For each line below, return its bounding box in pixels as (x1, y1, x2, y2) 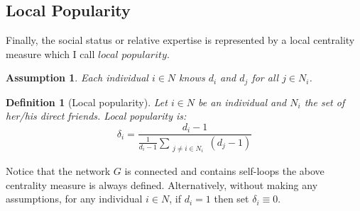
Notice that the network (6, 163, 111, 178)
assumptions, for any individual (6, 191, 143, 206)
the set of (304, 94, 345, 109)
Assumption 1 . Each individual (6, 70, 148, 85)
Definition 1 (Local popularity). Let (6, 94, 168, 109)
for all (251, 70, 279, 85)
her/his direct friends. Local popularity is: (6, 108, 187, 123)
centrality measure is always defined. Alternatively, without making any (6, 177, 318, 192)
